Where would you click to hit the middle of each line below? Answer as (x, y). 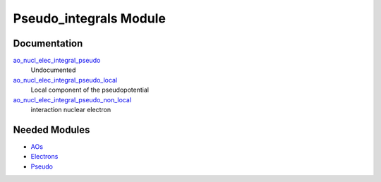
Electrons (44, 157)
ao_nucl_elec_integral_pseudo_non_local (72, 99)
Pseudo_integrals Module (89, 18)
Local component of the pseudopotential (90, 90)
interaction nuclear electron (71, 110)
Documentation (48, 43)
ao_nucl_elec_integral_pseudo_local (65, 80)
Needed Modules (52, 129)
